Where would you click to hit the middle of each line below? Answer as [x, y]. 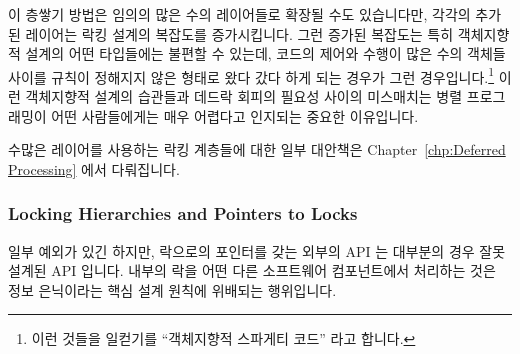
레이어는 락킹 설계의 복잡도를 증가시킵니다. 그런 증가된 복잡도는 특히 [239, 33]
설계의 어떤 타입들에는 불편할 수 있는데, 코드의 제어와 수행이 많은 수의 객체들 [265, 53]
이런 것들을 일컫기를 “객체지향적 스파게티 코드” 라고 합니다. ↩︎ [223, 338]
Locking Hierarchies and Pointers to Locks [183, 213]
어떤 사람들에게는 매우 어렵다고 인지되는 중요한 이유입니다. [235, 115]
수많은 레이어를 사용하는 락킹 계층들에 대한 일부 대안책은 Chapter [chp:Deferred [257, 149]
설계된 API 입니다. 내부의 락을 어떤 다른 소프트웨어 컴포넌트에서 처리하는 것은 [252, 270]
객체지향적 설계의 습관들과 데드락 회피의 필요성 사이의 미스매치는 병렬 [244, 96]
